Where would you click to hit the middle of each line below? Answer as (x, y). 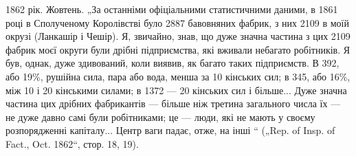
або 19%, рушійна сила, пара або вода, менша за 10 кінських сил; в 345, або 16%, (178, 76)
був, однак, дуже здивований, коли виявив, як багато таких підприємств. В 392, (173, 63)
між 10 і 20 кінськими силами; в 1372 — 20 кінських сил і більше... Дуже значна (176, 90)
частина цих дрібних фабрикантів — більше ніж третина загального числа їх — (173, 103)
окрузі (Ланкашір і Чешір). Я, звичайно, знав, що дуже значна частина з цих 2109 (178, 36)
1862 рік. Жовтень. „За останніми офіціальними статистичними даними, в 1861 (172, 9)
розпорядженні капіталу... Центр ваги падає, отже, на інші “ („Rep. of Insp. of (170, 130)
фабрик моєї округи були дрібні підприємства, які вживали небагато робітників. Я (178, 49)
